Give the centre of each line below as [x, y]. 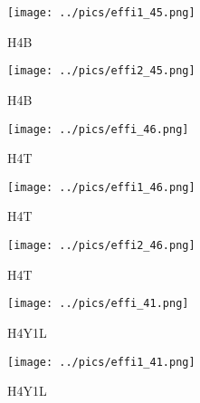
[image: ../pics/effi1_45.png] [101, 13]
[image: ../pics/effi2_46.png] [101, 245]
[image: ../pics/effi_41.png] [98, 304]
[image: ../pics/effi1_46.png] [101, 187]
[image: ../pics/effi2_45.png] [101, 71]
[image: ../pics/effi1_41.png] [101, 362]
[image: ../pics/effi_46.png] [98, 129]
